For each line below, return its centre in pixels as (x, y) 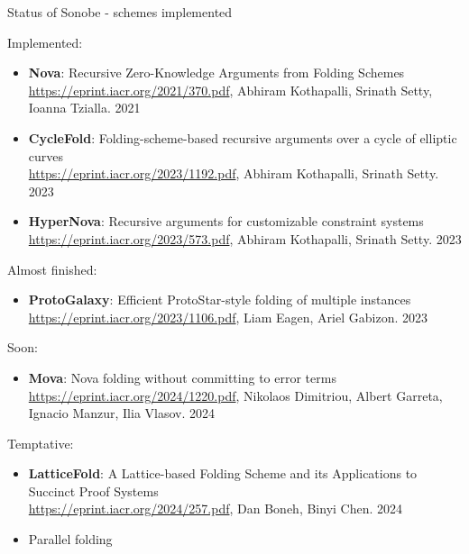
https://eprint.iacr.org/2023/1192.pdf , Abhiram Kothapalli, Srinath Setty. (234, 173)
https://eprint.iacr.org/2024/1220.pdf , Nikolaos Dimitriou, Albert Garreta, (235, 395)
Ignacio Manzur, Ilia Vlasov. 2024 (122, 413)
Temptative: (41, 443)
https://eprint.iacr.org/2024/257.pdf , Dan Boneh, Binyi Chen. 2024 (216, 509)
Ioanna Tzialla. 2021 (84, 108)
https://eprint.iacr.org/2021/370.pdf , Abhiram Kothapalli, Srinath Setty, (230, 90)
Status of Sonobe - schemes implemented (120, 12)
